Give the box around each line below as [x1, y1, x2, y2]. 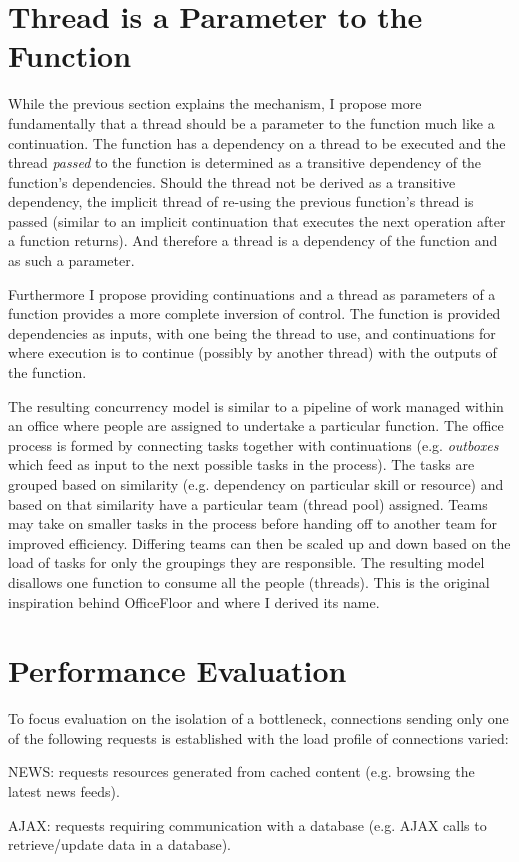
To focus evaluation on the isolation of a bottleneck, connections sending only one [8, 708, 509, 729]
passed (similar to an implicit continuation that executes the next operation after [8, 210, 506, 231]
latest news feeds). [8, 781, 120, 802]
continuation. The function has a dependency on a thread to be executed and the [8, 132, 506, 153]
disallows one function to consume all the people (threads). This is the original [8, 571, 490, 592]
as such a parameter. [8, 250, 135, 271]
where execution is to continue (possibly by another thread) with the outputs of [8, 342, 497, 363]
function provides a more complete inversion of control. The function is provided [8, 303, 501, 324]
